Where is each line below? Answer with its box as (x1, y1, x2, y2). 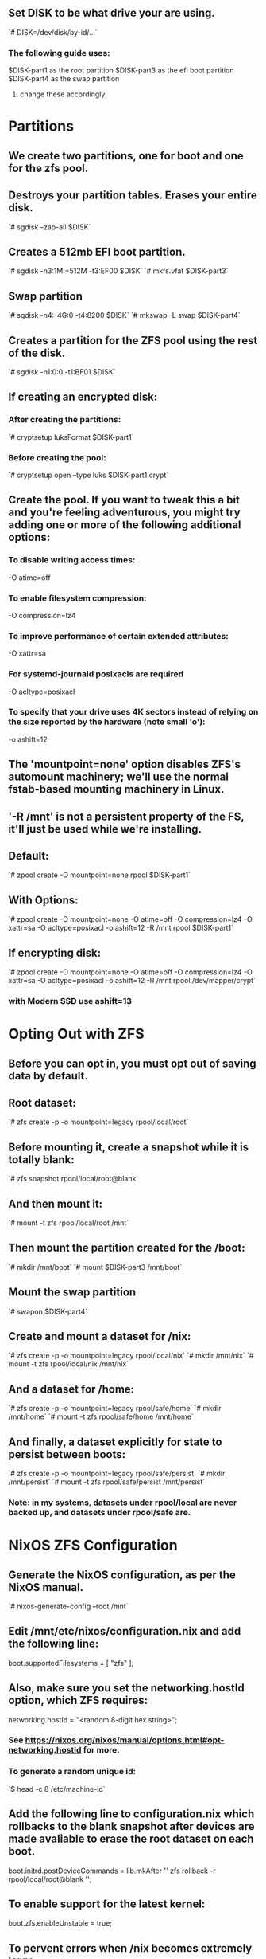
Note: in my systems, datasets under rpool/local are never (8, 1497, 237, 1508)
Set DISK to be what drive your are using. (8, 6, 216, 20)
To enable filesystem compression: (8, 593, 147, 604)
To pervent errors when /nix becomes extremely (8, 1941, 253, 1955)
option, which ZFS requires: (8, 1694, 148, 1707)
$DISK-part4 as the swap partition (8, 74, 120, 84)
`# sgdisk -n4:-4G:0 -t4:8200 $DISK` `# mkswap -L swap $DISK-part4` (8, 311, 241, 320)
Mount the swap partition (8, 1286, 137, 1299)
